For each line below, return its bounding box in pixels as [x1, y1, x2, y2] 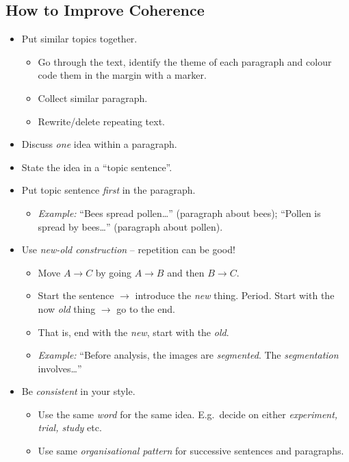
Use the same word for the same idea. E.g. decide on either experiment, [38, 407, 338, 421]
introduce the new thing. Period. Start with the [135, 288, 335, 303]
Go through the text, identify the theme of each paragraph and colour [38, 54, 332, 68]
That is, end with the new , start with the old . [38, 324, 229, 339]
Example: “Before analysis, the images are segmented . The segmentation [38, 348, 339, 362]
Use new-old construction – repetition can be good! [21, 242, 235, 257]
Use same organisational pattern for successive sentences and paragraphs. [38, 444, 344, 458]
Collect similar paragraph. [38, 90, 148, 105]
